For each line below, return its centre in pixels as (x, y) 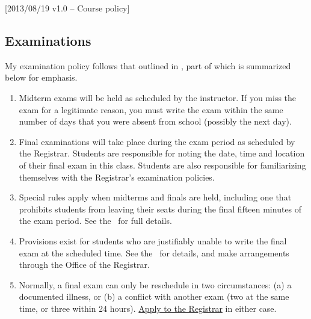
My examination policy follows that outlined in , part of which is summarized (148, 65)
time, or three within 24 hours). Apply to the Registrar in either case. (148, 308)
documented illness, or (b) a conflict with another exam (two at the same (154, 296)
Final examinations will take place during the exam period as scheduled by (157, 141)
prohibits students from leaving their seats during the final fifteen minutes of (160, 209)
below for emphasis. (41, 77)
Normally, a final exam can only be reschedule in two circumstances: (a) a (155, 284)
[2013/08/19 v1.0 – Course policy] (67, 8)
